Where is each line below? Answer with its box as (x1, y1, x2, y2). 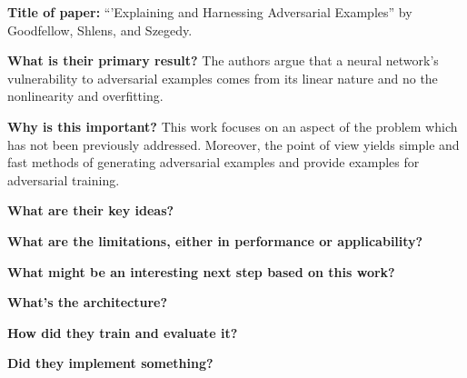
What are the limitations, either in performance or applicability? (7, 231, 423, 250)
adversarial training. (7, 170, 120, 189)
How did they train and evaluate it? (7, 323, 238, 342)
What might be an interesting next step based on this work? (7, 262, 395, 281)
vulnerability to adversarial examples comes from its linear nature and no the (7, 68, 438, 87)
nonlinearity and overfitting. (7, 86, 164, 105)
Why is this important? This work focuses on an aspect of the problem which (7, 116, 458, 135)
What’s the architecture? (7, 293, 167, 312)
